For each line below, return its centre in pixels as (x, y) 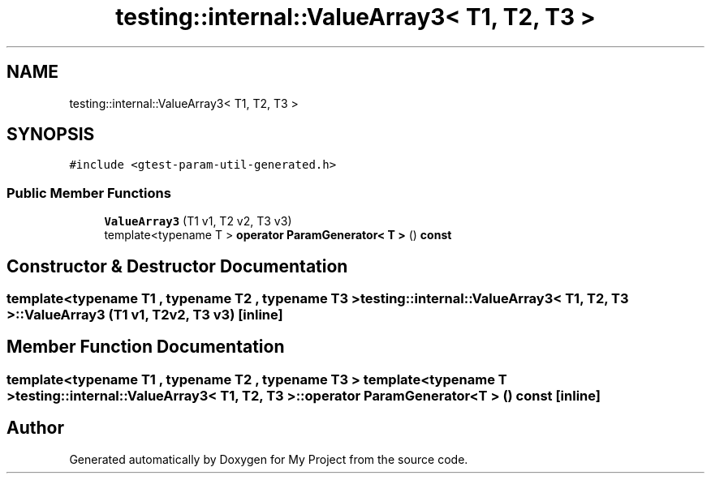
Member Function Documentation (146, 347)
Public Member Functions (89, 193)
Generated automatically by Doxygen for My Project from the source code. (269, 459)
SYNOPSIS (51, 135)
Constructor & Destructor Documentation (177, 266)
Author (35, 428)
